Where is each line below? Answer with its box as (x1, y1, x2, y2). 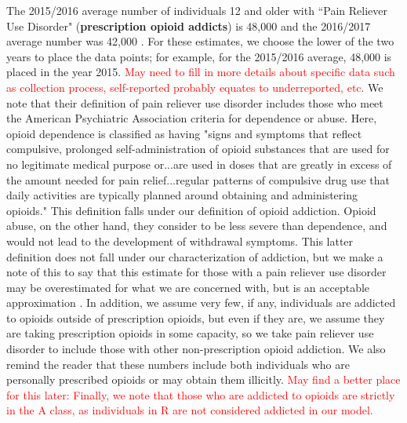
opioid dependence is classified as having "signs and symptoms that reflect (6, 125, 362, 141)
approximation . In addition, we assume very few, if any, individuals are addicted (6, 294, 396, 311)
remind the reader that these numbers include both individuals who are (6, 356, 350, 372)
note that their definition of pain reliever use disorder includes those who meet (6, 94, 383, 111)
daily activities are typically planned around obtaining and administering (6, 187, 358, 203)
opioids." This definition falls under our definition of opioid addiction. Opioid (6, 202, 376, 218)
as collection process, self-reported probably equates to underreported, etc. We (6, 78, 383, 95)
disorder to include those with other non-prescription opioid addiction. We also (6, 341, 386, 357)
